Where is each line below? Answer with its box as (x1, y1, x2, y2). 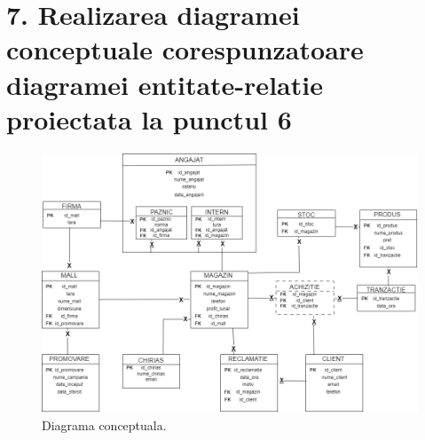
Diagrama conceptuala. (42, 415, 167, 434)
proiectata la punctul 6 (6, 100, 292, 137)
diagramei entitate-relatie (6, 66, 323, 102)
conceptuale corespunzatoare (6, 31, 364, 67)
